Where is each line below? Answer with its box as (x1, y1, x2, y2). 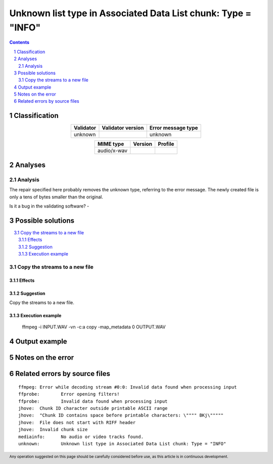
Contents (9, 39, 30, 46)
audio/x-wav (97, 147, 127, 154)
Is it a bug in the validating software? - (9, 203, 89, 209)
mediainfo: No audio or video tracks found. (18, 434, 144, 440)
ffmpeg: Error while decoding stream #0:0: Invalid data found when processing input (18, 384, 237, 390)
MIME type (97, 141, 124, 148)
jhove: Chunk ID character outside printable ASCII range (18, 405, 168, 411)
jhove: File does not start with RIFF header (18, 419, 136, 425)
